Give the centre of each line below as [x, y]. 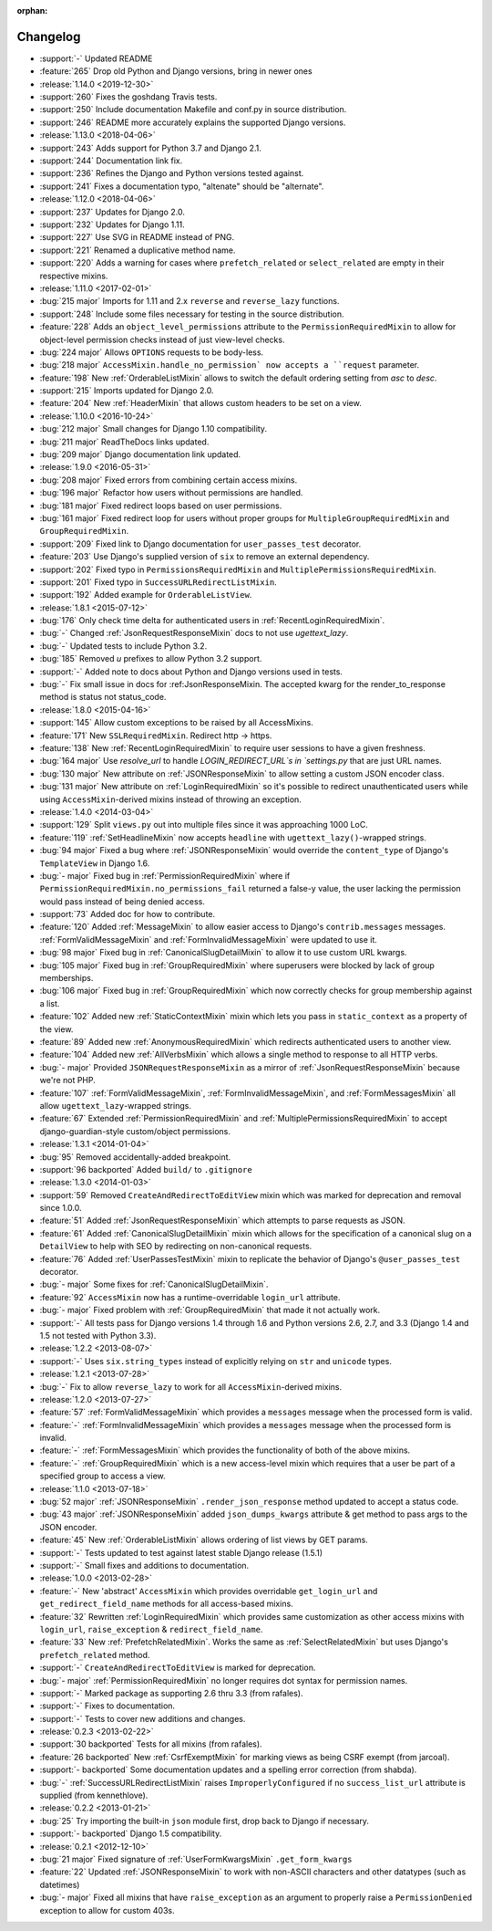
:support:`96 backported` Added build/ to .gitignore [146, 1169]
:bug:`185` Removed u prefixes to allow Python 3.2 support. [151, 659]
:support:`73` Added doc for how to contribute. [128, 914]
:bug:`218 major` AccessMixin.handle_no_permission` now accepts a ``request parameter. [230, 365]
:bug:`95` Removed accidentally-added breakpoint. [135, 1157]
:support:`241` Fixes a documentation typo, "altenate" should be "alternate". [182, 186]
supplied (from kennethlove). [94, 1795]
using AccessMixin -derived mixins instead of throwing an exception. [171, 799]
